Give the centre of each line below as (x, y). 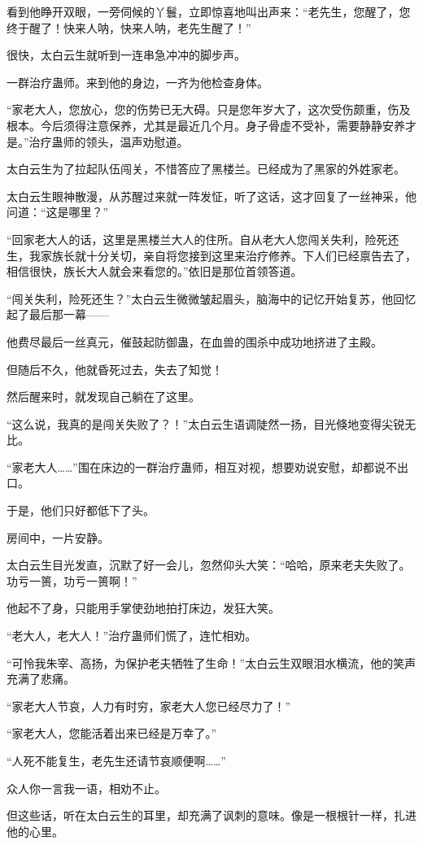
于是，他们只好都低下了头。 (81, 510)
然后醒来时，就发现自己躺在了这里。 (103, 396)
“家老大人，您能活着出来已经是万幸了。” (112, 733)
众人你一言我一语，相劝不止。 (86, 788)
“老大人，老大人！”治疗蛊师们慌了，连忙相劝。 (132, 636)
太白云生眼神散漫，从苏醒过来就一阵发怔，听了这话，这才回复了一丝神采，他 (211, 196)
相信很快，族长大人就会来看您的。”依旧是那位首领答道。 (155, 271)
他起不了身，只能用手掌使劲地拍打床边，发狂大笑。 (143, 608)
